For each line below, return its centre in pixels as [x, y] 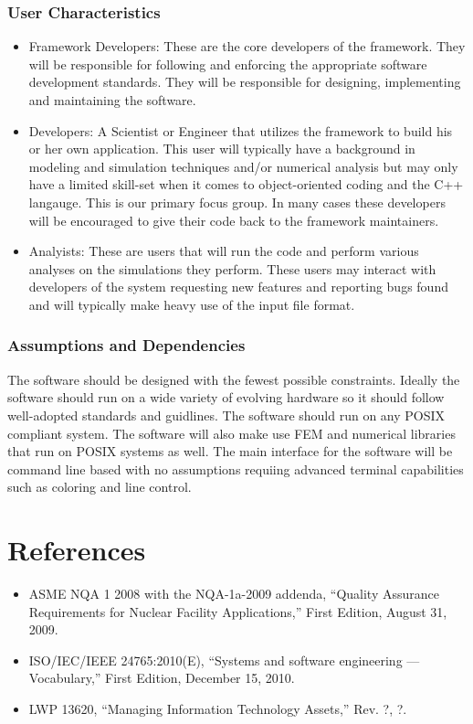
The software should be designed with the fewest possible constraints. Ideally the [234, 379]
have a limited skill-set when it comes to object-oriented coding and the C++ [246, 184]
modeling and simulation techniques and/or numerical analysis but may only [243, 166]
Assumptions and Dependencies [126, 345]
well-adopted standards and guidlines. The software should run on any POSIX [226, 415]
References [77, 550]
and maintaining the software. [112, 100]
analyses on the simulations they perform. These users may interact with [232, 268]
